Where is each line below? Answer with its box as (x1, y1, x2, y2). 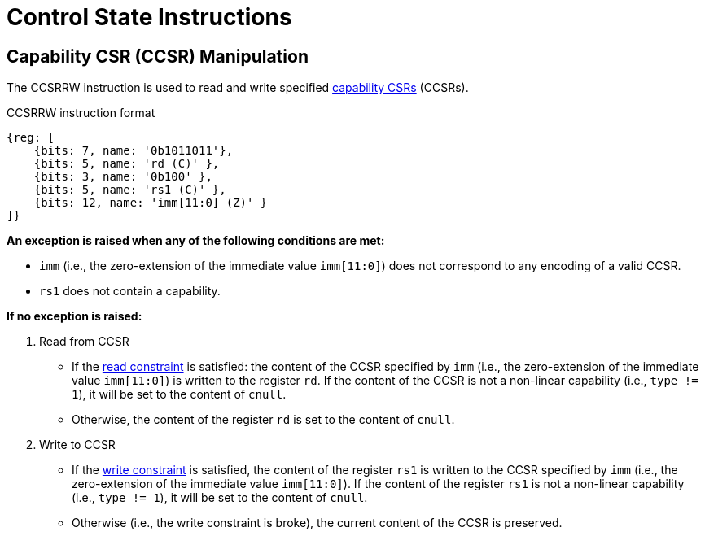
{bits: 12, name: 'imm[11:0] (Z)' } (33, 196, 268, 210)
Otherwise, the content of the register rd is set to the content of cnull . (72, 412, 455, 427)
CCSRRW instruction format (7, 106, 155, 120)
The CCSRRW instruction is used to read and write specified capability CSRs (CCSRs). (7, 81, 469, 95)
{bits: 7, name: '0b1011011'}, (33, 144, 234, 158)
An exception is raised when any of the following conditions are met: (7, 233, 385, 248)
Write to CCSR (39, 438, 116, 452)
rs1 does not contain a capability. (39, 284, 221, 299)
